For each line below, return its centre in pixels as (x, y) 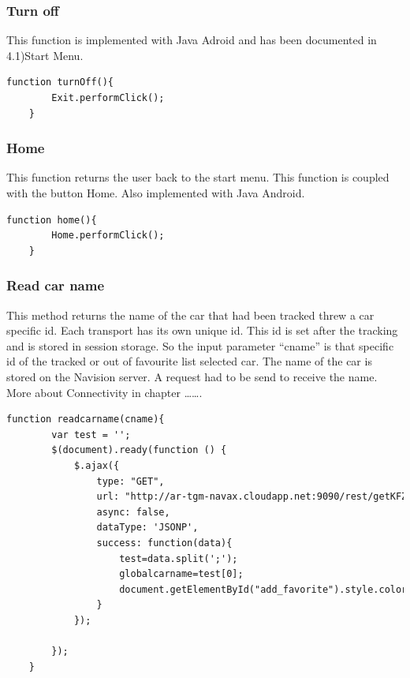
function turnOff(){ (60, 82)
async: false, (133, 512)
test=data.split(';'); (179, 558)
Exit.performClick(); (108, 98)
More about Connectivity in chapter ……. (104, 392)
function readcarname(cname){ (86, 420)
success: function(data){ (164, 543)
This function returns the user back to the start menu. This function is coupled (198, 177)
